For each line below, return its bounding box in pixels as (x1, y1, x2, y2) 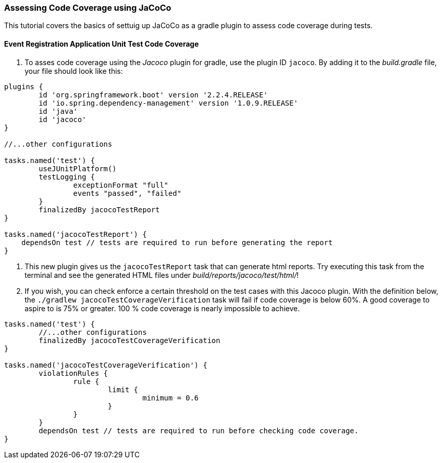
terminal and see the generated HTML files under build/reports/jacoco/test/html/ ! (25, 270, 299, 279)
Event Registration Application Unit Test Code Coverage (4, 39, 199, 48)
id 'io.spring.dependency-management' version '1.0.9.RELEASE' (38, 98, 298, 107)
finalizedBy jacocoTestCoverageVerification (38, 336, 220, 345)
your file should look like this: (25, 66, 123, 75)
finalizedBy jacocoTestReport (38, 205, 160, 214)
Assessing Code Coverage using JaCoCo (4, 3, 171, 13)
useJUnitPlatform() (38, 164, 117, 173)
